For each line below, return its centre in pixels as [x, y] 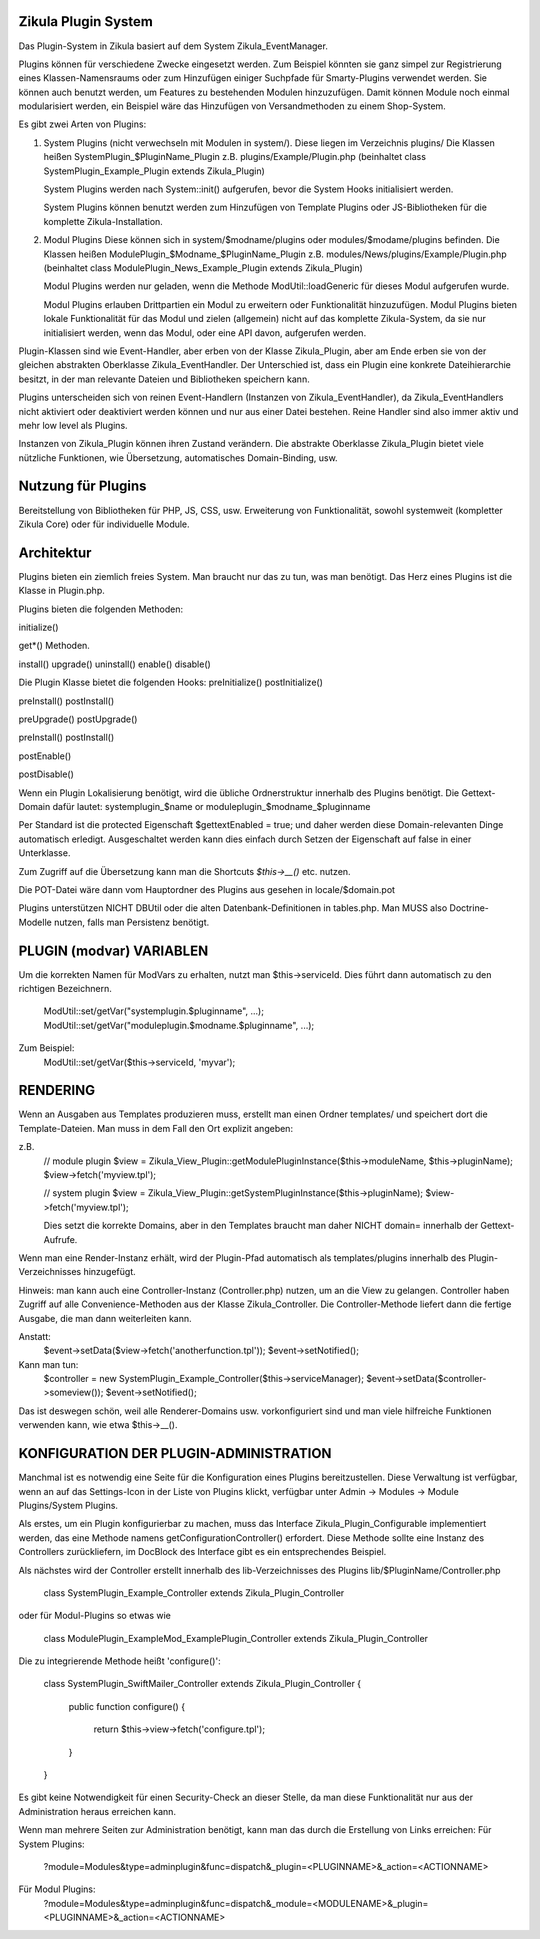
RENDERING [56, 1090]
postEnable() [45, 756]
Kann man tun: [48, 1364]
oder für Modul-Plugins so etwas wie [95, 1616]
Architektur [55, 552]
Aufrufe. [60, 1239]
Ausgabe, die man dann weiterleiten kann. [105, 1318]
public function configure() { [126, 1706]
